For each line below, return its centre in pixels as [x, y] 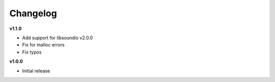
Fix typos [32, 52]
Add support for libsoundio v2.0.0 [58, 38]
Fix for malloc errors [43, 45]
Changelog [33, 13]
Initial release [36, 71]
